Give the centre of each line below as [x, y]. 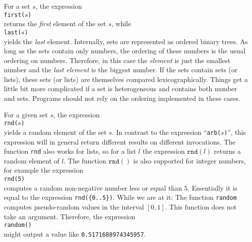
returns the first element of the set [55, 24]
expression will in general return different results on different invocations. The [120, 141]
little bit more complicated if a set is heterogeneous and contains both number [121, 89]
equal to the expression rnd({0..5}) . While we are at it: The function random [120, 197]
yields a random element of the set [55, 132]
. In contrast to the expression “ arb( [166, 132]
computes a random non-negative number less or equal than [93, 187]
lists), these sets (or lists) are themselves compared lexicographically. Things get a [126, 79]
